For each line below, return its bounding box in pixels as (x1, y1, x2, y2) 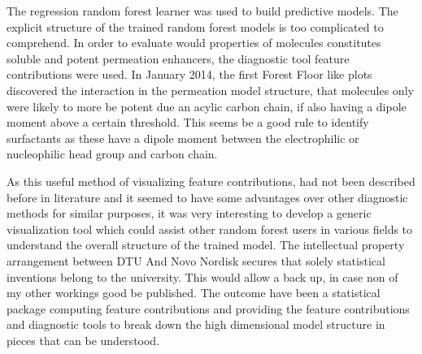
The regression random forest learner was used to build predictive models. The (7, 2, 398, 19)
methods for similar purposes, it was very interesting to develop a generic (7, 205, 372, 222)
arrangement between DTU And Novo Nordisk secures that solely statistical (7, 252, 385, 269)
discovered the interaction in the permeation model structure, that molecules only (7, 81, 414, 98)
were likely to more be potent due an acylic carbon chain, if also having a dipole (7, 97, 407, 114)
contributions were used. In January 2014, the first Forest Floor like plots (7, 66, 372, 83)
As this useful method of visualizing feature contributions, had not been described (7, 172, 415, 189)
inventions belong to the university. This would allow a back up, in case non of (7, 268, 398, 285)
